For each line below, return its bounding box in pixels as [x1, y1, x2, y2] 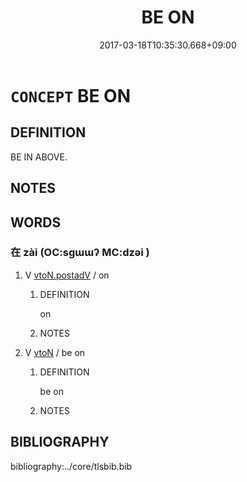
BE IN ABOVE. [10, 151, 68, 163]
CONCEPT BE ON [10, 84, 132, 107]
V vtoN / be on [24, 346, 86, 358]
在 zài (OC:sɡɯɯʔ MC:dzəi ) [10, 246, 150, 260]
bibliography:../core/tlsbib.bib [10, 460, 133, 472]
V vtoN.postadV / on [24, 269, 110, 281]
